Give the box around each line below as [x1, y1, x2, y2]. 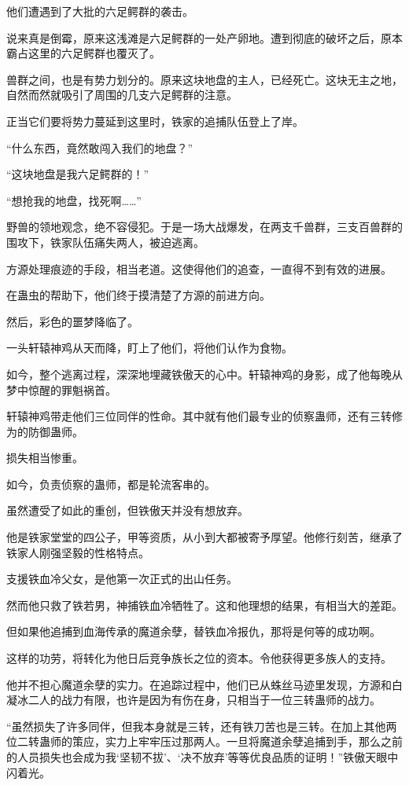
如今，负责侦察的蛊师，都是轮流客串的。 [6, 475, 216, 492]
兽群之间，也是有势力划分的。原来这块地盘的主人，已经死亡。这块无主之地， [6, 71, 403, 87]
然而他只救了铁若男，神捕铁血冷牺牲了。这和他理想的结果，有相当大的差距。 [6, 596, 403, 613]
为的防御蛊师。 [6, 423, 83, 439]
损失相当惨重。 [6, 449, 83, 466]
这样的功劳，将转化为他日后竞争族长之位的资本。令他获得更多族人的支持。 [6, 650, 392, 666]
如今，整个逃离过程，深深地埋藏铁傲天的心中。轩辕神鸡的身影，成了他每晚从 [6, 365, 403, 382]
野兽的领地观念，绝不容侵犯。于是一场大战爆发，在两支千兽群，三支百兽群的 [6, 218, 403, 235]
